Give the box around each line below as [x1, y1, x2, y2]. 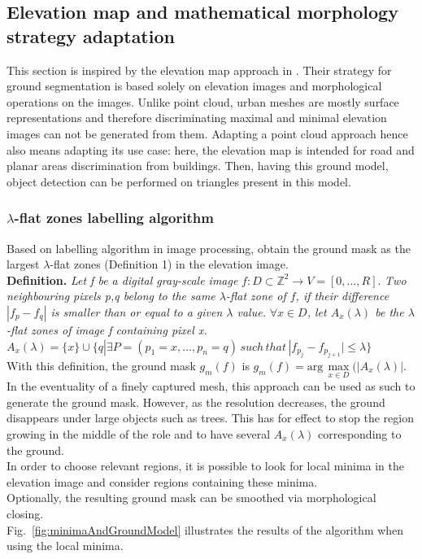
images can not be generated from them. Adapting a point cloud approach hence [7, 124, 408, 142]
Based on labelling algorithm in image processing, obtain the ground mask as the [7, 239, 411, 256]
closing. [7, 504, 44, 522]
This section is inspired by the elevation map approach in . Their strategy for [7, 61, 392, 78]
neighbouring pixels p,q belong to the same [7, 287, 215, 304]
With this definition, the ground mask [7, 356, 196, 373]
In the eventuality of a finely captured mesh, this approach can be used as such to [7, 378, 415, 395]
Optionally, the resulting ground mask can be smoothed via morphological [7, 489, 376, 506]
